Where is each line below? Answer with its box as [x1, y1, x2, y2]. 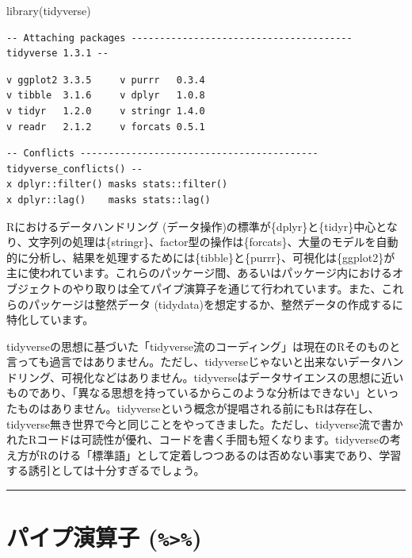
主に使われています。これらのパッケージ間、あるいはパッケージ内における [6, 264, 392, 281]
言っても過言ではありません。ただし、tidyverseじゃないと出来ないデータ [6, 353, 382, 370]
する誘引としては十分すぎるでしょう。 [6, 462, 205, 479]
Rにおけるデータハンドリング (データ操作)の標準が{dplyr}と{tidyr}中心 [6, 217, 376, 234]
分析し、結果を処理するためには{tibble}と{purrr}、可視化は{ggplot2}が [28, 248, 395, 265]
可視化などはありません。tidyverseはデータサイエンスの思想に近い [61, 368, 404, 385]
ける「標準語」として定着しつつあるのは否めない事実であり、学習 [59, 446, 402, 463]
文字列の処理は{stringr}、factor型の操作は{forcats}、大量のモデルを [28, 233, 376, 250]
